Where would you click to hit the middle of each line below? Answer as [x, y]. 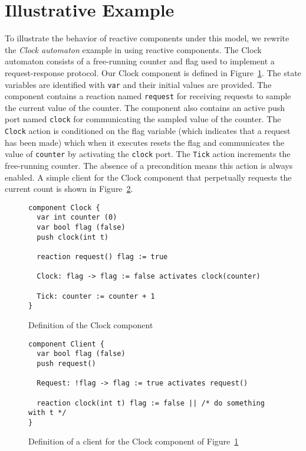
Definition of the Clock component [91, 324]
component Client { [66, 344]
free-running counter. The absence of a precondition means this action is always [149, 165]
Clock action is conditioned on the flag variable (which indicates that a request [148, 131]
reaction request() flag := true [102, 257]
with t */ [47, 413]
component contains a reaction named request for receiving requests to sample [148, 96]
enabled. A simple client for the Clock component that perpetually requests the [148, 177]
